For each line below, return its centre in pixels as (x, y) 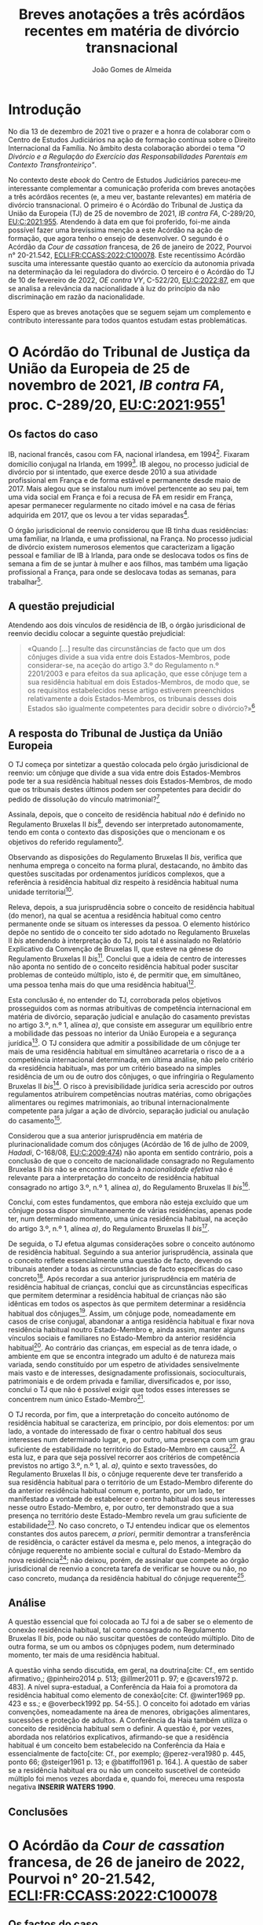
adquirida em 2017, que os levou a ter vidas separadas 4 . (99, 514)
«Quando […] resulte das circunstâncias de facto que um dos (126, 648)
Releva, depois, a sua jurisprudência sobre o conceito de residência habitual (131, 907)
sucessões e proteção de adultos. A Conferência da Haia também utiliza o (128, 1720)
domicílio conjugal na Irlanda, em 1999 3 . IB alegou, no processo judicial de (129, 463)
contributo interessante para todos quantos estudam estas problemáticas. (128, 320)
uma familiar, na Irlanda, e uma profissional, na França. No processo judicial (130, 539)
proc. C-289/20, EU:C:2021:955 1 (117, 403)
